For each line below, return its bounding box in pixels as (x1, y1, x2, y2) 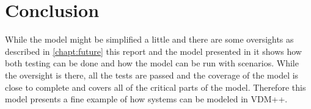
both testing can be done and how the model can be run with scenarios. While (5, 57, 299, 69)
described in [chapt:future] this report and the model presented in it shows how (5, 44, 302, 57)
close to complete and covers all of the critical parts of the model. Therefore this (5, 80, 306, 93)
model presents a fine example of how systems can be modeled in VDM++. (5, 93, 288, 105)
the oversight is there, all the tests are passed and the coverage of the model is (5, 68, 299, 81)
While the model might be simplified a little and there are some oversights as (5, 33, 294, 46)
